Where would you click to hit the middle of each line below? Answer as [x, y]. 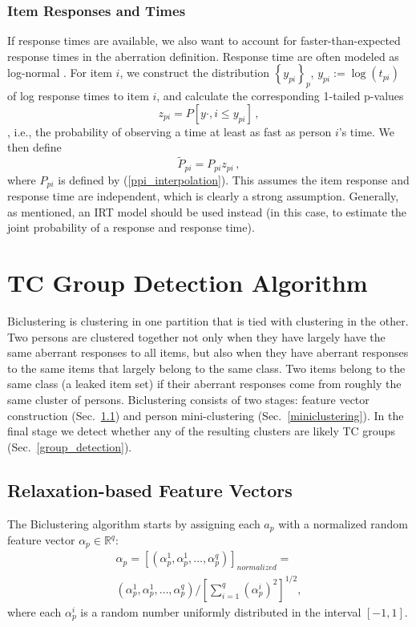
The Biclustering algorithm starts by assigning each [134, 523]
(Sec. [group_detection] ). [70, 446]
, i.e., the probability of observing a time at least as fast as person [170, 131]
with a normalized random [343, 523]
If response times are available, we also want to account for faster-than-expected [204, 40]
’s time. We [367, 131]
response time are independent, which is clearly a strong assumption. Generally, [203, 196]
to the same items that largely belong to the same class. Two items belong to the [206, 368]
